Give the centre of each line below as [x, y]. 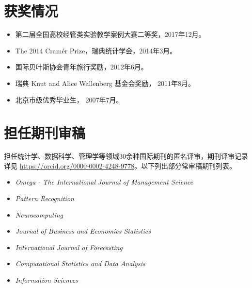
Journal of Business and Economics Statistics [83, 231]
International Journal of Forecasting [69, 247]
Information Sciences [47, 280]
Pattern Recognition [45, 198]
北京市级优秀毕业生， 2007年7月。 [69, 99]
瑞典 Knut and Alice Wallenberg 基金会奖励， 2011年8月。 [105, 83]
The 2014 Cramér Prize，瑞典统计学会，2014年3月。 [96, 50]
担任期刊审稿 [45, 133]
